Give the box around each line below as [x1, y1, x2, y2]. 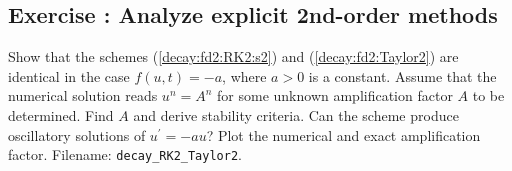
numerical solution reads [8, 85, 158, 106]
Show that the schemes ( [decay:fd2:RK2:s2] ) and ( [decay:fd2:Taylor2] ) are [8, 46, 459, 67]
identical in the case [8, 65, 130, 86]
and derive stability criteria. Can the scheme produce [133, 104, 459, 125]
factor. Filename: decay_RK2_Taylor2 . [8, 144, 242, 165]
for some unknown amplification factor [217, 85, 453, 106]
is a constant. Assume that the [308, 65, 497, 86]
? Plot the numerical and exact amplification [206, 124, 481, 145]
